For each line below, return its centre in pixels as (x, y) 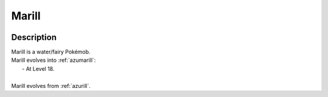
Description (34, 37)
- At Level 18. (38, 69)
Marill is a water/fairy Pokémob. (51, 52)
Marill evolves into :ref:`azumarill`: (53, 60)
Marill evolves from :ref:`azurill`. (51, 85)
